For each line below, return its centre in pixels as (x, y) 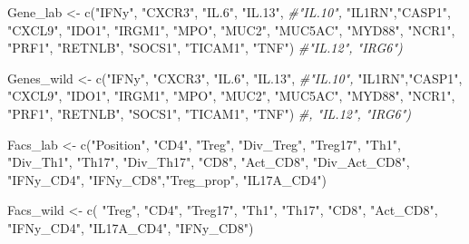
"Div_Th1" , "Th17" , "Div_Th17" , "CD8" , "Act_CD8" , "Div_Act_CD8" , (209, 162)
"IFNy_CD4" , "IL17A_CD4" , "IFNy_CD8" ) (131, 227)
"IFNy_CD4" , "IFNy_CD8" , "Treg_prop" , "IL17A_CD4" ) (167, 179)
